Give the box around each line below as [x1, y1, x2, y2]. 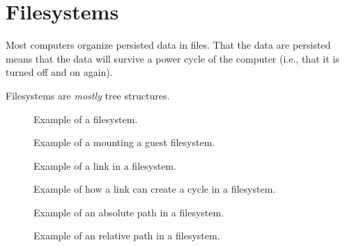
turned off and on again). [6, 65, 113, 79]
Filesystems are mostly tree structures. [6, 88, 170, 102]
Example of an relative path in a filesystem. [33, 228, 220, 243]
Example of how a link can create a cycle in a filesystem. [33, 182, 276, 196]
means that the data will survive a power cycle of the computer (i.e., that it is [6, 51, 339, 65]
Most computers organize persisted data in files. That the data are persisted [6, 38, 331, 52]
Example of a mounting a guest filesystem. [33, 135, 215, 150]
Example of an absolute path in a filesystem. [33, 205, 224, 219]
